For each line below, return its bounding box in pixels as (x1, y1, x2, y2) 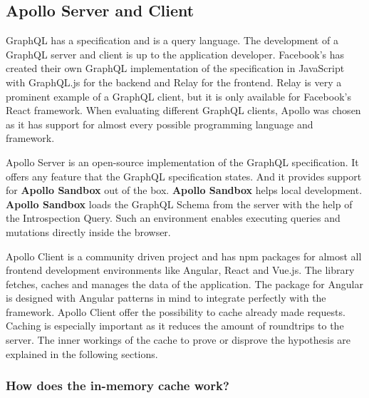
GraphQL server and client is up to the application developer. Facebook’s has (6, 46, 345, 61)
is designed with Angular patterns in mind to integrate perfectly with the (6, 290, 326, 305)
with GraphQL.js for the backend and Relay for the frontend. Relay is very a (6, 74, 342, 89)
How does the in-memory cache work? (6, 377, 229, 394)
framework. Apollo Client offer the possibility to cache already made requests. (6, 304, 345, 319)
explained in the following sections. (6, 346, 158, 361)
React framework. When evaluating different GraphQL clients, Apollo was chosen (6, 103, 361, 118)
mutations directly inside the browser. (6, 224, 171, 239)
